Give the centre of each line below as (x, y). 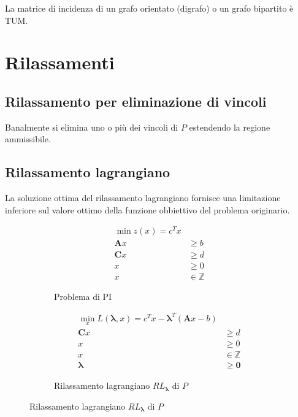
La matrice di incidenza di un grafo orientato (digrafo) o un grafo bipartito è (149, 8)
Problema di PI (83, 296)
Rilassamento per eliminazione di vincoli (136, 101)
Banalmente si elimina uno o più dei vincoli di (92, 127)
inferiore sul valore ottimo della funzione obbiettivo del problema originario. (147, 209)
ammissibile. (28, 139)
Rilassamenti (60, 62)
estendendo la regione (230, 127)
